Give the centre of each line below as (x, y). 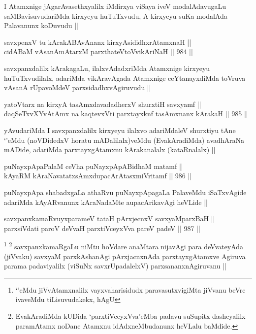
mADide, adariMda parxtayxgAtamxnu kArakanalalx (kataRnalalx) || (110, 150)
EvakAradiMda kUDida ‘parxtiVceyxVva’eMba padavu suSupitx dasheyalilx (130, 316)
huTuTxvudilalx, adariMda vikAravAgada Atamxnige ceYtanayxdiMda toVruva (125, 78)
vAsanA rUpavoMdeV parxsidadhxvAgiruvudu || (78, 87)
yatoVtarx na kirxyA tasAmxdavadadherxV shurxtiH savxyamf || (103, 104)
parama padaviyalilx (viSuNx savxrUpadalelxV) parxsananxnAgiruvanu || (115, 266)
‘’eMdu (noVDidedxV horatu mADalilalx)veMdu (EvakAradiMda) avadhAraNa (124, 140)
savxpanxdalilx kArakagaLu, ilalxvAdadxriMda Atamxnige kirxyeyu (107, 68)
